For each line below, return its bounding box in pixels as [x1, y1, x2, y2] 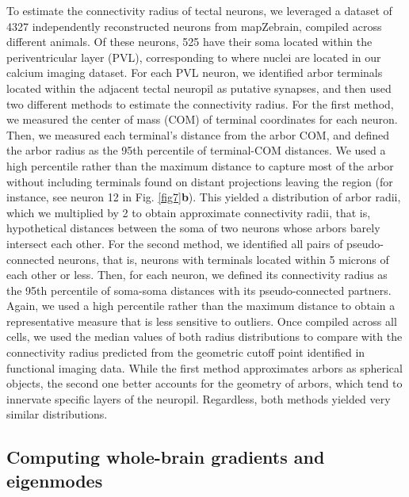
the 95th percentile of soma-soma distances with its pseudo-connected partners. [6, 281, 392, 298]
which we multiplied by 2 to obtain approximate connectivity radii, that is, [6, 204, 371, 220]
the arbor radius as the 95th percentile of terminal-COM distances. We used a [6, 142, 386, 159]
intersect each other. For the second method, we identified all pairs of [6, 235, 343, 251]
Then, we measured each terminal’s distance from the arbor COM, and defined [6, 126, 390, 143]
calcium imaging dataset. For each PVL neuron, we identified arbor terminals [6, 64, 383, 81]
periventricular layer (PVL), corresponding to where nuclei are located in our [6, 48, 381, 65]
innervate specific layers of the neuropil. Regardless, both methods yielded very [6, 390, 391, 407]
